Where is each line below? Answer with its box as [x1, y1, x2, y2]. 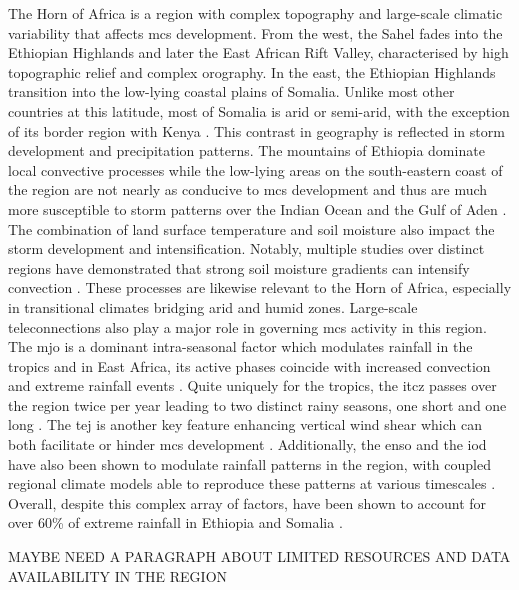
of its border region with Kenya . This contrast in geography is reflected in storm [8, 120, 505, 141]
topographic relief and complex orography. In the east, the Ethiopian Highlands [8, 61, 496, 82]
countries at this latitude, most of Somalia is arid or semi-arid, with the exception [8, 100, 510, 121]
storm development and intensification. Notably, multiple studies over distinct [8, 238, 485, 259]
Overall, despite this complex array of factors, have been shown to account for [8, 492, 487, 513]
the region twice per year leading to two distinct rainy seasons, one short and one [8, 394, 507, 415]
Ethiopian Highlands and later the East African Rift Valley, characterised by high [8, 42, 509, 63]
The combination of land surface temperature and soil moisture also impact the [8, 218, 495, 239]
